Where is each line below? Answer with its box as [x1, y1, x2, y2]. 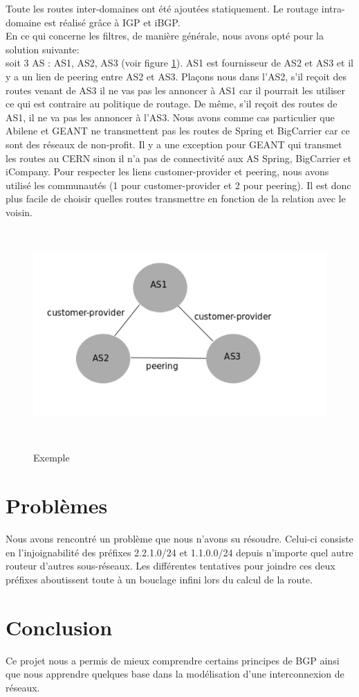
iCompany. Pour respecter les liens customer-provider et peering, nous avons [6, 164, 329, 179]
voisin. [6, 204, 33, 219]
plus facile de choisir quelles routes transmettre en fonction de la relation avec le [6, 191, 346, 206]
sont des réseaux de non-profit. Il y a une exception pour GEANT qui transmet [6, 136, 342, 151]
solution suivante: [6, 42, 80, 56]
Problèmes [6, 491, 108, 520]
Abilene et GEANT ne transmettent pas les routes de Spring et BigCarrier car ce [6, 123, 350, 138]
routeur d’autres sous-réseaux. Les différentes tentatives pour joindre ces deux [6, 558, 335, 573]
